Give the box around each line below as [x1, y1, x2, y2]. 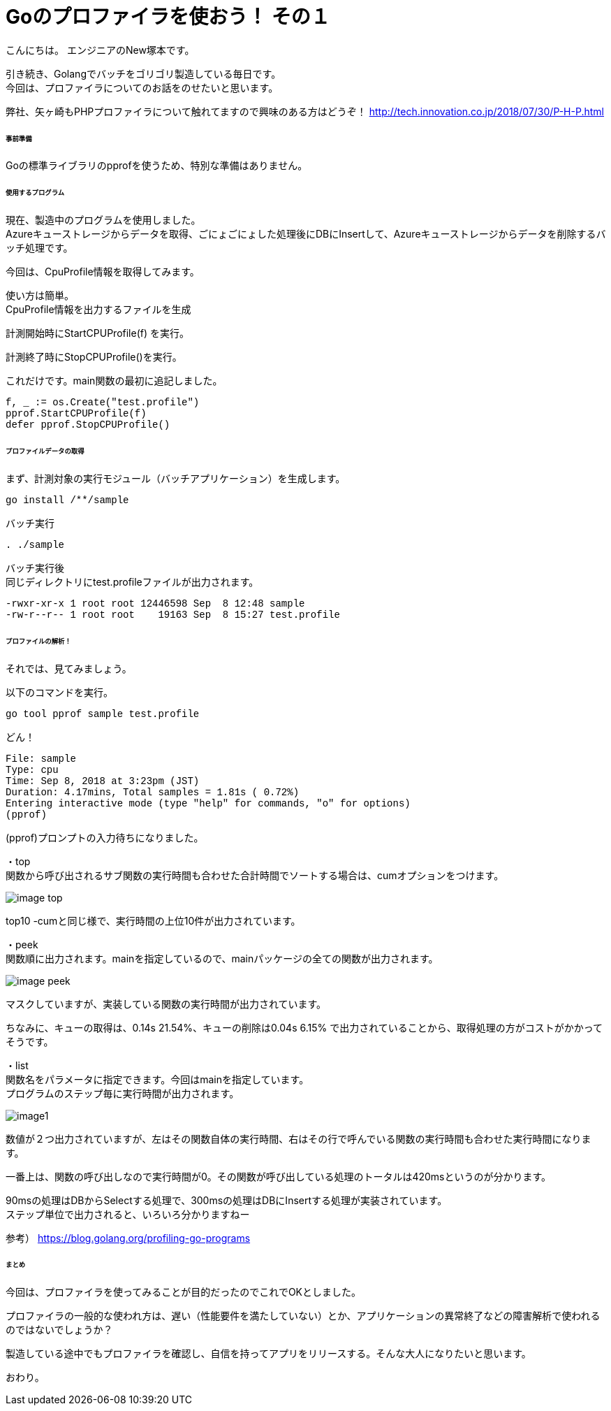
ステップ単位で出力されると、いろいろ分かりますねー [6, 1208, 250, 1220]
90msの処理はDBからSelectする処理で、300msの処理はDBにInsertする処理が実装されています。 [6, 1194, 448, 1206]
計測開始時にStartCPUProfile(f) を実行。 [6, 327, 189, 340]
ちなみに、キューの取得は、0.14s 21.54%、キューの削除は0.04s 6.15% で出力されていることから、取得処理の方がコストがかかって [6, 1021, 603, 1034]
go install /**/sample [6, 494, 129, 506]
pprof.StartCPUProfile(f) [6, 408, 147, 420]
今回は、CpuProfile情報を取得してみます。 [6, 266, 200, 278]
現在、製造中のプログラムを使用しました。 [6, 214, 201, 226]
